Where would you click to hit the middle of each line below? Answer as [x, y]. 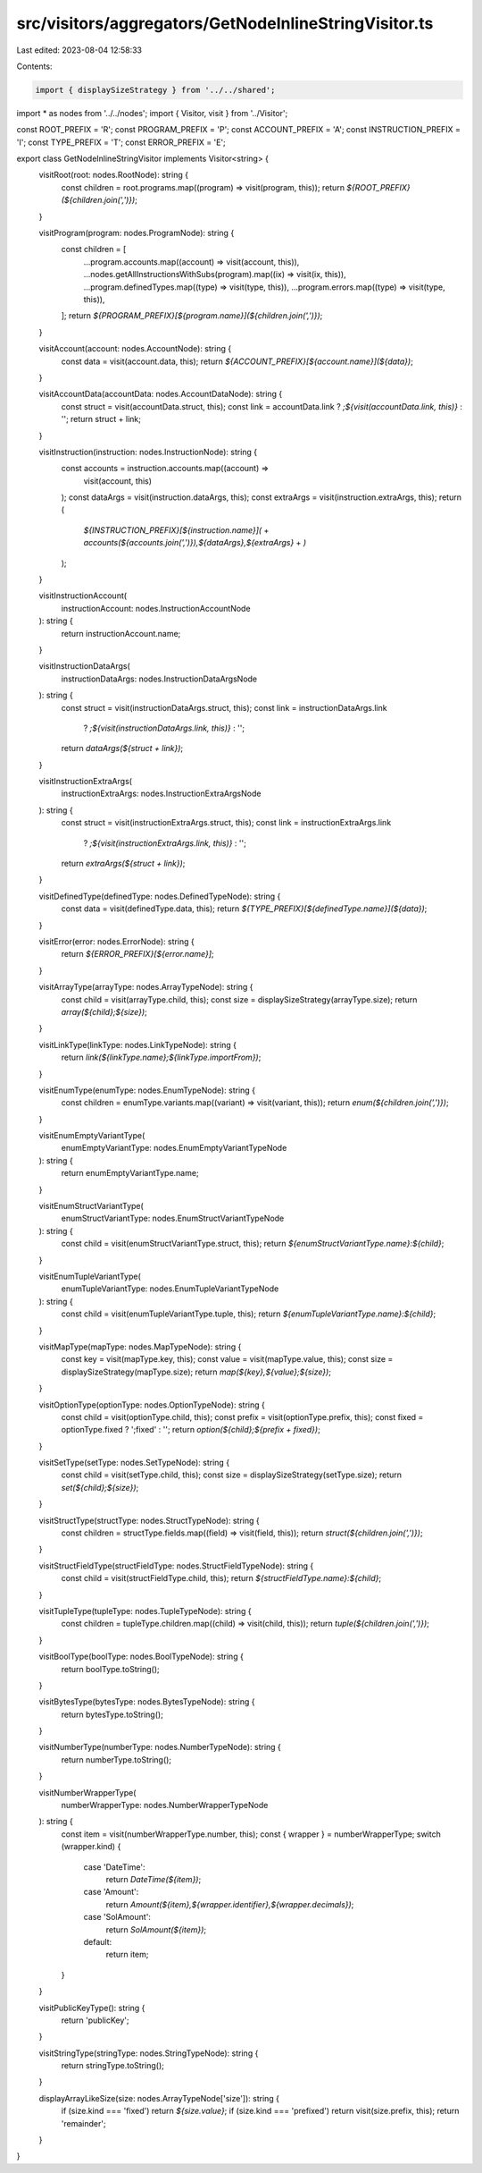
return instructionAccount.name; [121, 633]
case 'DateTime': [115, 1867]
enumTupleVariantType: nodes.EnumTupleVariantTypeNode [170, 1289]
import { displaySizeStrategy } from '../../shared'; [155, 90]
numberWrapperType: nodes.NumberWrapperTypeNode [165, 1805]
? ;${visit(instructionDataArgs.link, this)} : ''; [164, 728]
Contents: [34, 66]
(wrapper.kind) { [91, 1847]
